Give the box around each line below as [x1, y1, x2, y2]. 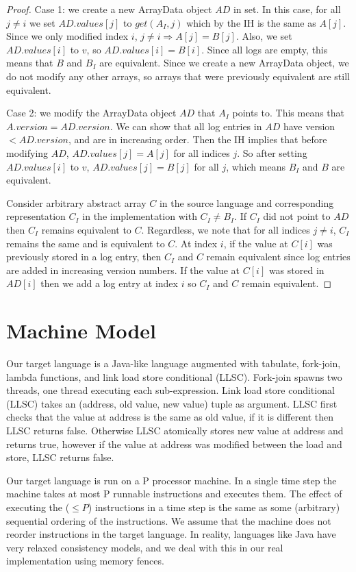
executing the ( [6, 499, 70, 514]
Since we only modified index [6, 29, 129, 43]
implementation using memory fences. [6, 554, 164, 568]
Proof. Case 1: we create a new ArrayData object [6, 2, 212, 16]
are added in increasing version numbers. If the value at [6, 262, 240, 277]
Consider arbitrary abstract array [6, 195, 147, 210]
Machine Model [6, 316, 156, 345]
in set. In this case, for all [233, 2, 341, 16]
